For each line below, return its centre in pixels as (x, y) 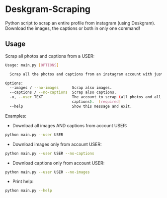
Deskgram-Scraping (48, 9)
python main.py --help (29, 191)
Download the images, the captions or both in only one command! (73, 28)
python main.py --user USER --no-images (48, 172)
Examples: (16, 116)
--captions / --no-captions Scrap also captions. (63, 93)
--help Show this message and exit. (71, 106)
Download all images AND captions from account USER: (70, 125)
